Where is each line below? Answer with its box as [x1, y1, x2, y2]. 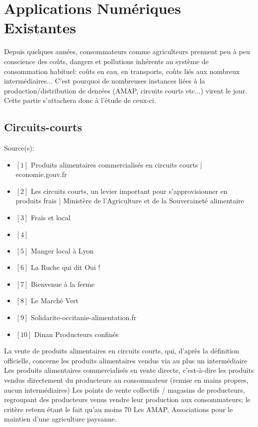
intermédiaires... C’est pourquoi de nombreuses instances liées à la [4, 76, 205, 86]
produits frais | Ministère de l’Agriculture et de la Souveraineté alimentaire [15, 195, 244, 206]
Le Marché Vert [31, 295, 79, 306]
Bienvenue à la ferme [31, 278, 94, 289]
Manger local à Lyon [31, 245, 94, 256]
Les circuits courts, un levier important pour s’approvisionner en [31, 185, 228, 196]
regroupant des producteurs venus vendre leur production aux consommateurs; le [4, 394, 251, 405]
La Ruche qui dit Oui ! [31, 262, 100, 272]
